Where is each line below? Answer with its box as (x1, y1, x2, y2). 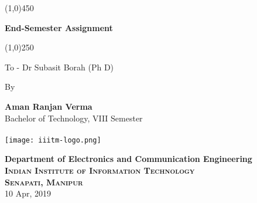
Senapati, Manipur (5, 175, 83, 188)
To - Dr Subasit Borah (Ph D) (5, 60, 114, 73)
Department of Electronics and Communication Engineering (5, 153, 252, 165)
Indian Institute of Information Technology (5, 164, 195, 176)
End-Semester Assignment (5, 21, 113, 33)
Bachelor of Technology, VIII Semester (5, 111, 143, 124)
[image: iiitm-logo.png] (5, 136, 101, 144)
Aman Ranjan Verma (5, 100, 92, 112)
